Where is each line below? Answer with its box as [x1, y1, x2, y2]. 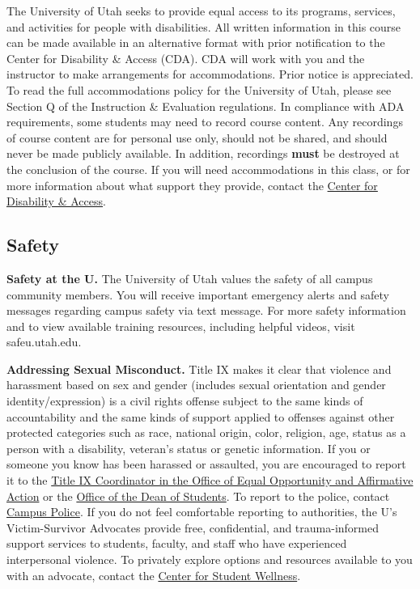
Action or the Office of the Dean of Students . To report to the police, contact [6, 487, 390, 504]
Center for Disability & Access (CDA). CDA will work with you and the [6, 49, 365, 66]
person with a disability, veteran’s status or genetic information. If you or [6, 439, 371, 456]
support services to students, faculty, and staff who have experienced [6, 535, 347, 552]
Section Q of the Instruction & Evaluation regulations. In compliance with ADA [6, 97, 405, 114]
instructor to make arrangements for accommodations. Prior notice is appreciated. [6, 66, 414, 83]
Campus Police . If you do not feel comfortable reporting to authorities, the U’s [6, 503, 397, 520]
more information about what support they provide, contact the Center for [6, 176, 378, 193]
